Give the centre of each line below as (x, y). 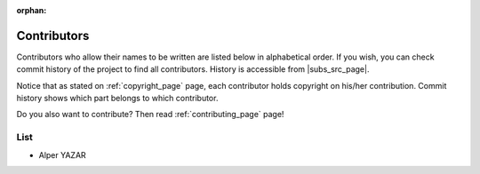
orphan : (32, 10)
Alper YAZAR (62, 154)
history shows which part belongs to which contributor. (117, 99)
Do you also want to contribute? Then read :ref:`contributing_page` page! (150, 115)
